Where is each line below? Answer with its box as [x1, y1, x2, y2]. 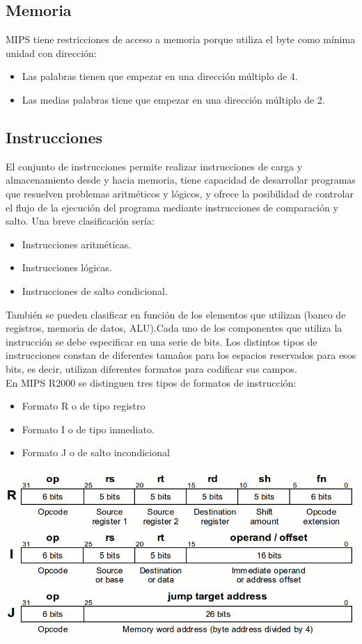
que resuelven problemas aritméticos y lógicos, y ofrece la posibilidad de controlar [6, 186, 354, 200]
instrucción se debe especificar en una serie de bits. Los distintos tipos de [6, 334, 317, 348]
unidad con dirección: [6, 45, 97, 60]
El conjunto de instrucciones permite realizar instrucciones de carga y [6, 159, 303, 173]
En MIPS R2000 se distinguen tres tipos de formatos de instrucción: [6, 375, 297, 389]
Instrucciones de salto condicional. [22, 283, 168, 298]
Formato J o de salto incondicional [22, 445, 170, 460]
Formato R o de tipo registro [22, 399, 145, 413]
